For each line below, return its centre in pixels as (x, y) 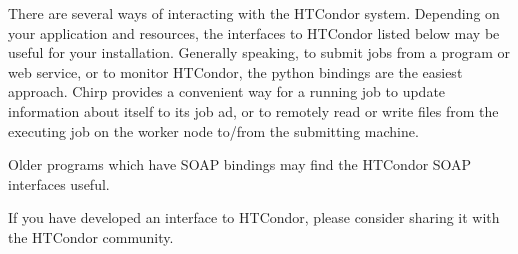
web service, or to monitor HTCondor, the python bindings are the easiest (235, 71)
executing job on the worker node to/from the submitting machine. (213, 130)
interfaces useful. (59, 183)
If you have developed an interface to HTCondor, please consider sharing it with (254, 217)
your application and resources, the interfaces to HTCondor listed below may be (254, 32)
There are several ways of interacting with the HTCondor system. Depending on (254, 13)
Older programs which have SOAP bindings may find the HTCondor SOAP (240, 164)
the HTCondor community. (91, 236)
